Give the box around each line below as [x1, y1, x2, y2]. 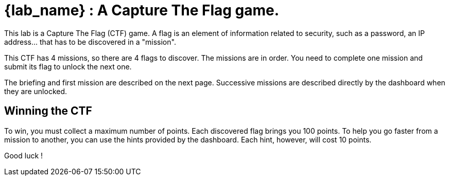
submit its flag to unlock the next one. [4, 62, 132, 71]
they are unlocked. [4, 86, 67, 96]
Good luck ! [4, 151, 43, 160]
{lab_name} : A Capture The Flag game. [4, 2, 280, 19]
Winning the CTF [4, 104, 92, 118]
